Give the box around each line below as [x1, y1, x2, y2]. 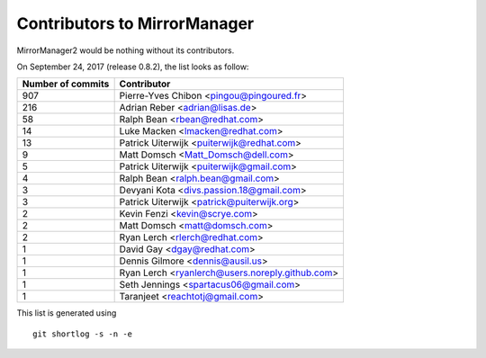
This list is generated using [16, 308, 117, 318]
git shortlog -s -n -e [32, 328, 133, 339]
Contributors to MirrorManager [16, 13, 255, 33]
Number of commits [22, 77, 110, 90]
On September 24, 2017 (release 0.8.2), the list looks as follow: [16, 61, 249, 72]
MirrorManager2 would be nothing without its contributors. [16, 45, 235, 56]
